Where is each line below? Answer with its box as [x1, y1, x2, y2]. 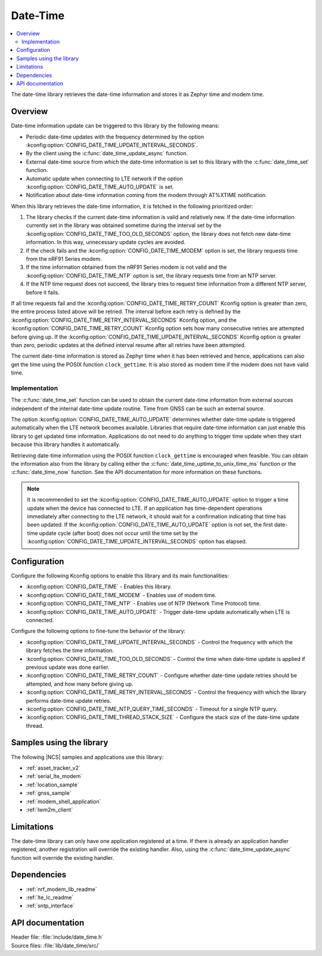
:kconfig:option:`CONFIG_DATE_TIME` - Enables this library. [26, 583, 172, 591]
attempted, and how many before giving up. [26, 680, 134, 687]
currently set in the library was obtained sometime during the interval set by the [26, 222, 222, 229]
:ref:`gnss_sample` [26, 789, 72, 797]
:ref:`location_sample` [26, 781, 79, 788]
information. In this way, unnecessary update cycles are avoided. [26, 239, 186, 246]
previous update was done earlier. [26, 663, 110, 671]
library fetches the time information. [26, 647, 114, 654]
